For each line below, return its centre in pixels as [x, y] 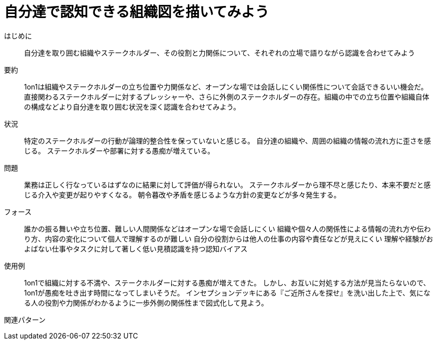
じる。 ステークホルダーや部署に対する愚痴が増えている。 [119, 150]
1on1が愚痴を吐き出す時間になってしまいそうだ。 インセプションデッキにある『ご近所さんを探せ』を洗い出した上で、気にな [227, 292]
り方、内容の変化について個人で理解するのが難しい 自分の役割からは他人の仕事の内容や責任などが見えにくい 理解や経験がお [229, 238]
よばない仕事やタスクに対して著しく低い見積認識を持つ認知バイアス [136, 248]
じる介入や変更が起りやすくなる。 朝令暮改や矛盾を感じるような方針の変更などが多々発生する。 [182, 194]
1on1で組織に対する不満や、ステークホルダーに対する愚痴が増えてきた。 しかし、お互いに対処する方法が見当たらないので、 [227, 282]
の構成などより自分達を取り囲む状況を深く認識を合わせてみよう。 [132, 106]
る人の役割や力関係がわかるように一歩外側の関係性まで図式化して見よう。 [146, 302]
